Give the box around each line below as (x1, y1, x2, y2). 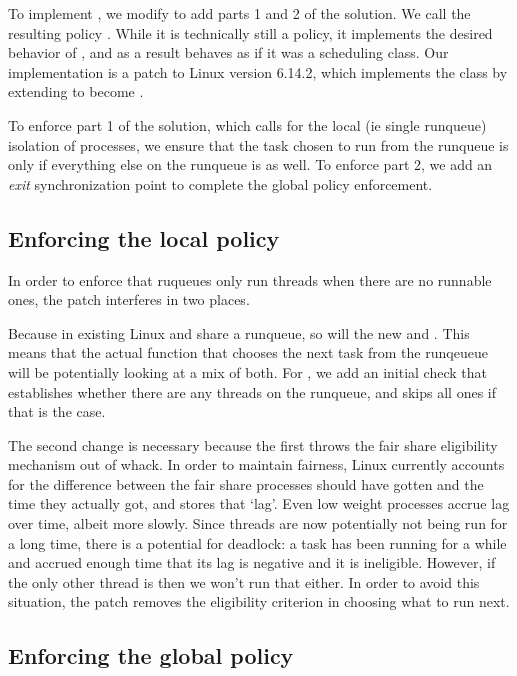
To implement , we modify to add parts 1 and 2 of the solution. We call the (8, 3, 471, 23)
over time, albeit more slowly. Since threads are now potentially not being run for (8, 513, 508, 534)
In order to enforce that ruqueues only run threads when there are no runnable (8, 269, 492, 290)
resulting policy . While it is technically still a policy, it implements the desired (8, 22, 493, 43)
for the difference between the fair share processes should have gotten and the (8, 473, 484, 494)
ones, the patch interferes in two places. (8, 289, 250, 310)
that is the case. (8, 401, 106, 422)
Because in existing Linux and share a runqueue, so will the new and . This (8, 322, 470, 343)
